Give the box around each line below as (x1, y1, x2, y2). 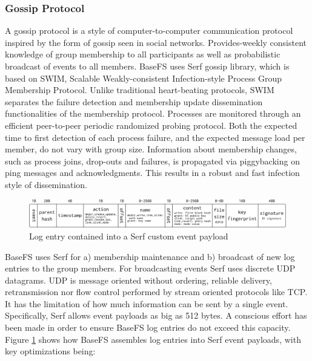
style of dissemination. (5, 178, 87, 190)
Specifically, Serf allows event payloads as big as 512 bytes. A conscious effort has (5, 309, 307, 322)
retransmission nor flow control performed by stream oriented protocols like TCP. (5, 285, 308, 298)
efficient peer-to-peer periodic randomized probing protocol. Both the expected (5, 119, 297, 131)
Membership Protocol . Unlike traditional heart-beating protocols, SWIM (5, 83, 274, 96)
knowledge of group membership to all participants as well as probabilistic (5, 48, 280, 60)
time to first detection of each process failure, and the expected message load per (5, 131, 305, 143)
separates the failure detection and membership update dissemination (5, 95, 263, 108)
